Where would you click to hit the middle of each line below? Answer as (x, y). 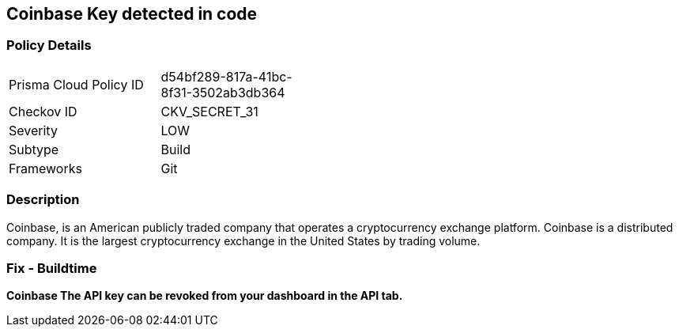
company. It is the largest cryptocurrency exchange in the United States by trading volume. (243, 240)
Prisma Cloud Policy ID (76, 84)
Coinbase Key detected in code (132, 14)
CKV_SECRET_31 (209, 111)
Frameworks (45, 168)
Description (43, 200)
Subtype (34, 149)
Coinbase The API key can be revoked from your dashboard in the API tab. (205, 296)
